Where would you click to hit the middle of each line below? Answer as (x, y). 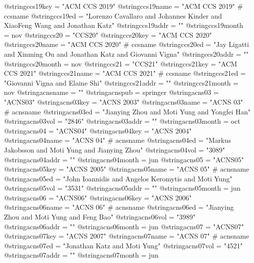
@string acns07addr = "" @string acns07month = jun (81, 255)
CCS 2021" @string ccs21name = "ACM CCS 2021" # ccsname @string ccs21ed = (125, 73)
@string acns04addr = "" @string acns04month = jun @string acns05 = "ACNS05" (124, 159)
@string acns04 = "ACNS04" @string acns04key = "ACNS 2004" (98, 130)
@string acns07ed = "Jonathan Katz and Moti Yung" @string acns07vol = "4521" (123, 245)
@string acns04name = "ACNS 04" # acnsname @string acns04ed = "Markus (117, 140)
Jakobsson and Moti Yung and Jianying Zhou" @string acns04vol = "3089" (115, 149)
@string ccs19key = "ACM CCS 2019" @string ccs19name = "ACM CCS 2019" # (124, 6)
